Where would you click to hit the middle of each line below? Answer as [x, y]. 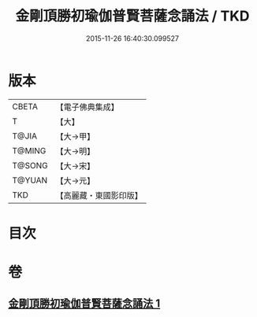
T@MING [29, 150]
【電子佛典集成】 [88, 107]
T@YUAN [30, 180]
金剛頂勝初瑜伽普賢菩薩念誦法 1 [84, 304]
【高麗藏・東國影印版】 [99, 195]
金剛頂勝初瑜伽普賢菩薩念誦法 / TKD [132, 16]
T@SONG [30, 165]
